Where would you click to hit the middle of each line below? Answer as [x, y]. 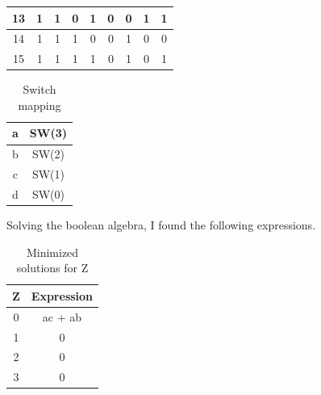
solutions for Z [52, 268]
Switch [40, 89]
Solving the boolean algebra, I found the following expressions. [161, 225]
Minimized [52, 252]
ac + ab [62, 316]
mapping [40, 105]
